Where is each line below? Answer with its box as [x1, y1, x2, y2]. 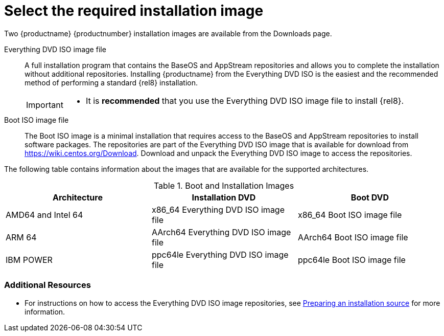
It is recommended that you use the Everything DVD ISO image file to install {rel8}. [85, 95, 404, 106]
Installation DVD [192, 192, 256, 203]
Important [26, 99, 63, 110]
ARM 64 [6, 232, 37, 242]
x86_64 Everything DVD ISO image [151, 204, 285, 215]
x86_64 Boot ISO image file [297, 209, 402, 220]
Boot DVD [350, 192, 389, 203]
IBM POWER [6, 254, 53, 265]
